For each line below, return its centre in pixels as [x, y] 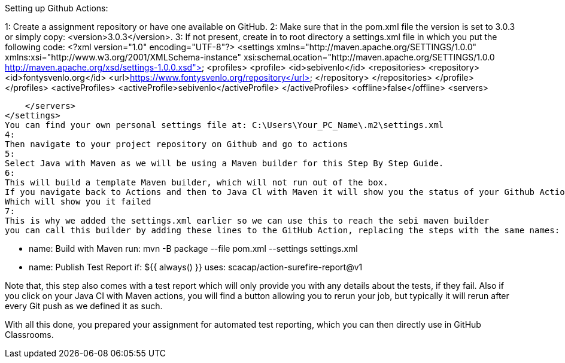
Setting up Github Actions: [57, 8]
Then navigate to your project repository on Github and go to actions [177, 144]
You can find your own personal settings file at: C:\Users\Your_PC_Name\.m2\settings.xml [224, 125]
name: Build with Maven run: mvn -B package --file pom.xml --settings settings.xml [193, 248]
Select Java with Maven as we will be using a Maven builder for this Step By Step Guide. [224, 163]
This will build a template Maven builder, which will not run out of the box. [197, 182]
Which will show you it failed [78, 202]
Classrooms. [29, 335]
